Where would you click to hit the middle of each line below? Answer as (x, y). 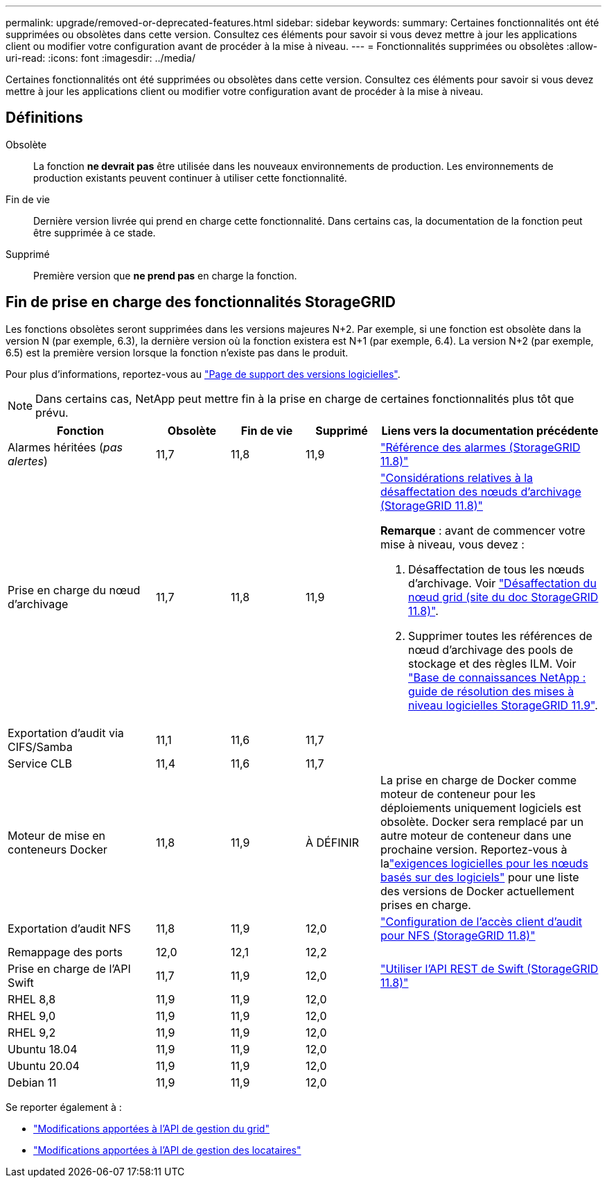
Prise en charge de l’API (69, 968)
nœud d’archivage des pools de (491, 649)
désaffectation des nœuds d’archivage (481, 491)
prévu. (52, 412)
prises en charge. (426, 905)
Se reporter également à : (64, 1107)
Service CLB (40, 763)
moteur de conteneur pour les (458, 794)
